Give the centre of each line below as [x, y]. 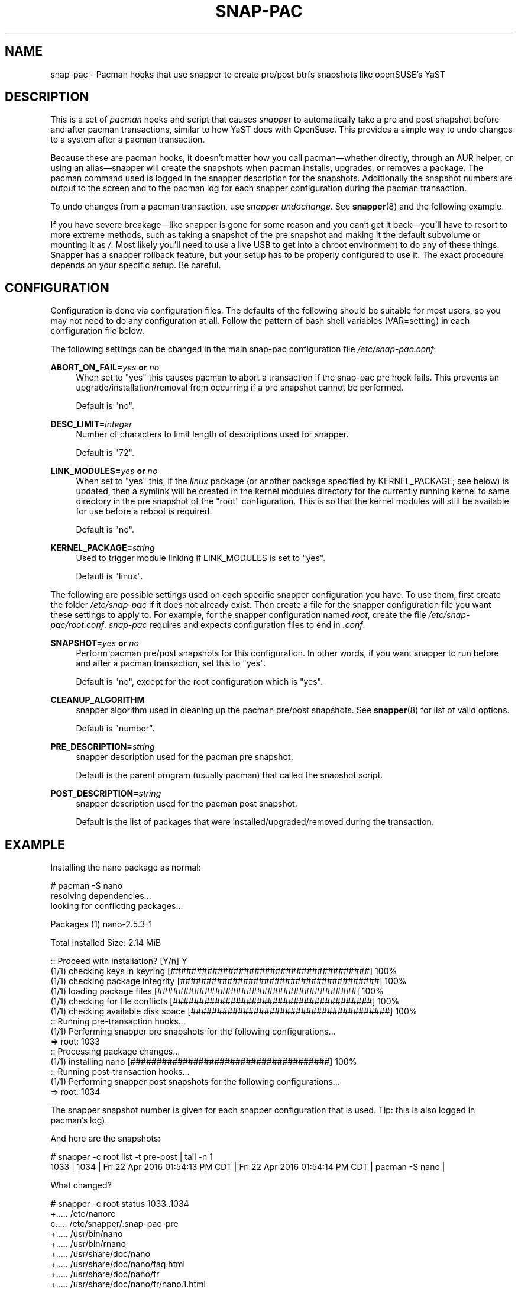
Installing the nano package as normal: [126, 868]
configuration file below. [97, 331]
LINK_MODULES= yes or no [104, 471]
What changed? [81, 1185]
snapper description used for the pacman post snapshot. [187, 804]
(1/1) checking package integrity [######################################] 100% [229, 981]
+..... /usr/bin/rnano [88, 1244]
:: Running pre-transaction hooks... [118, 1021]
